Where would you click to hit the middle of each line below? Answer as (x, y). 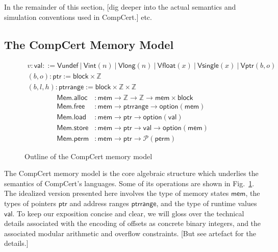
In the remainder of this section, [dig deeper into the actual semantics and (120, 7)
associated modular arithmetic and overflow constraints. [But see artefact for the (130, 233)
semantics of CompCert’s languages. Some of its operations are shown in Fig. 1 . (129, 183)
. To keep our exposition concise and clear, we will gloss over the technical (128, 213)
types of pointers (30, 203)
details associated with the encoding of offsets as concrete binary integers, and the (133, 223)
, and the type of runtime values (207, 203)
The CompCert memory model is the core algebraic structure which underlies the (131, 173)
